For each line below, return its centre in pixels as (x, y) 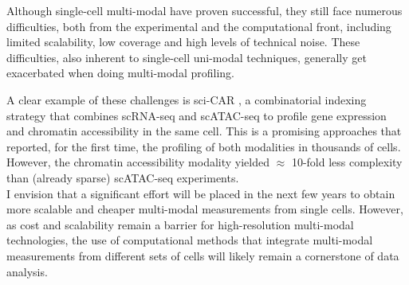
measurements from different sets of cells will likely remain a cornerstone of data (203, 255)
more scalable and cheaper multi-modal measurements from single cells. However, (205, 209)
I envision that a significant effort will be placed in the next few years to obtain (201, 193)
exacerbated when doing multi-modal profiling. (120, 73)
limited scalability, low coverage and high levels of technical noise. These (183, 42)
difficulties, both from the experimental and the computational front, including (199, 26)
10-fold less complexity (347, 162)
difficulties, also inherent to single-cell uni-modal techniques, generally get (187, 57)
